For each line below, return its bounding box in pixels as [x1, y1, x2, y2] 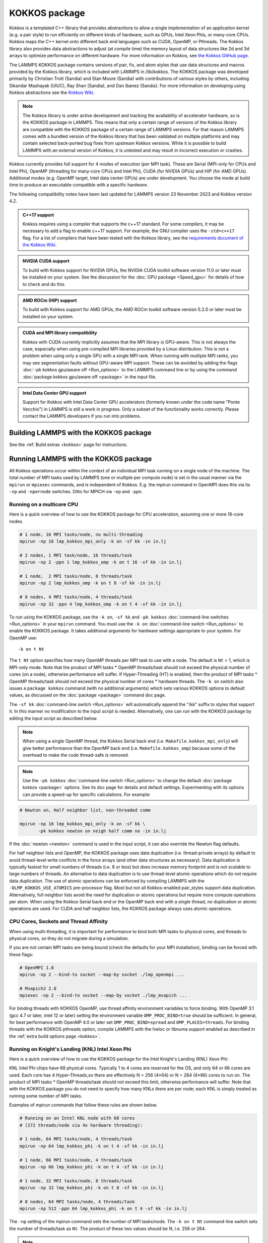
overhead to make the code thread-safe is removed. [22, 752, 129, 758]
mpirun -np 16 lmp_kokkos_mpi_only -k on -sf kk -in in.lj [19, 538, 166, 544]
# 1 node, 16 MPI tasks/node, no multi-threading [19, 532, 143, 537]
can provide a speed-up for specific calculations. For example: [22, 791, 151, 798]
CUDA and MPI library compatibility [22, 330, 97, 336]
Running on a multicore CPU [9, 501, 79, 508]
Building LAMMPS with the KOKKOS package [9, 428, 152, 437]
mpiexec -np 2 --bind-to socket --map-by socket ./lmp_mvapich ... [19, 992, 188, 998]
